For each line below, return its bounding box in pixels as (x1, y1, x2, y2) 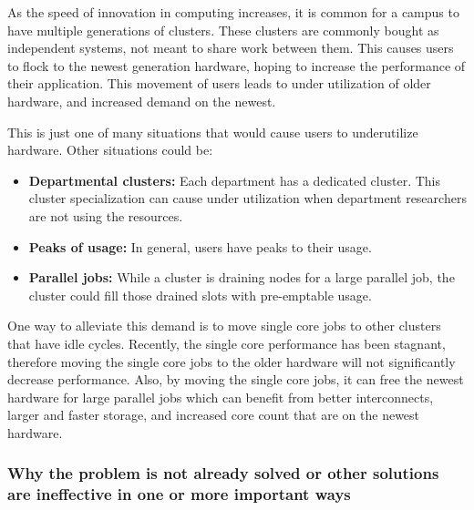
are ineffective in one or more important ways (7, 483, 351, 505)
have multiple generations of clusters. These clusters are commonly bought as (7, 20, 439, 39)
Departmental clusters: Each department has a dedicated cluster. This (28, 170, 441, 189)
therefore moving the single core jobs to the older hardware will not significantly (7, 352, 456, 371)
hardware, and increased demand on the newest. (7, 91, 276, 110)
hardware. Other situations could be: (7, 140, 213, 159)
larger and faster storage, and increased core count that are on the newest (7, 405, 420, 424)
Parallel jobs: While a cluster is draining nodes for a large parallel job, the (28, 268, 455, 287)
